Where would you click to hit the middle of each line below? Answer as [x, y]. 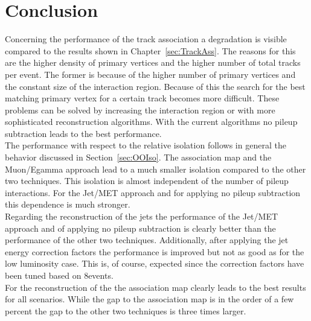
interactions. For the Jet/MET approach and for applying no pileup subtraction [153, 192]
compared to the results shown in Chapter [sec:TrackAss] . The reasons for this [150, 50]
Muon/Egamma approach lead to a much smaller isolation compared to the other [155, 169]
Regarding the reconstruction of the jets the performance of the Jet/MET [142, 216]
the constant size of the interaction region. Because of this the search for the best [155, 86]
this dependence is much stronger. [68, 204]
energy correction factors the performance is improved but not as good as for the [155, 251]
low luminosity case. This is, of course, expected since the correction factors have [155, 263]
